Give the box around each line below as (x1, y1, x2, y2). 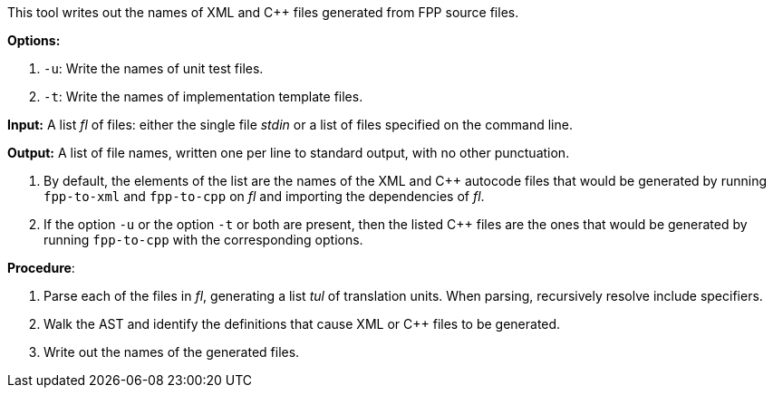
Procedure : (7, 260, 75, 275)
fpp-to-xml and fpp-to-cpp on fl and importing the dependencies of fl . (43, 188, 485, 204)
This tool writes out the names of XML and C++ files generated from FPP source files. (7, 5, 519, 20)
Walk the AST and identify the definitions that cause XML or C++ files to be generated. (43, 316, 561, 332)
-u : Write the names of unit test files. (43, 61, 264, 76)
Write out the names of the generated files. (43, 344, 300, 360)
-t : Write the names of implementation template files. (43, 89, 363, 104)
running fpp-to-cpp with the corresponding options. (43, 232, 363, 247)
